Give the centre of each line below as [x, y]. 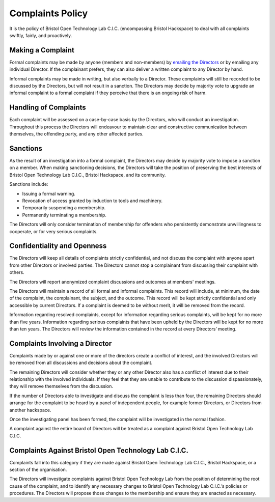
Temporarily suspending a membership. [64, 208]
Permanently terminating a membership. [64, 215]
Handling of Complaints [48, 108]
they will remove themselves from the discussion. [61, 386]
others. [17, 272]
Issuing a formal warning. [49, 193]
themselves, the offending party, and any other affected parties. [76, 134]
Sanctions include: [29, 184]
